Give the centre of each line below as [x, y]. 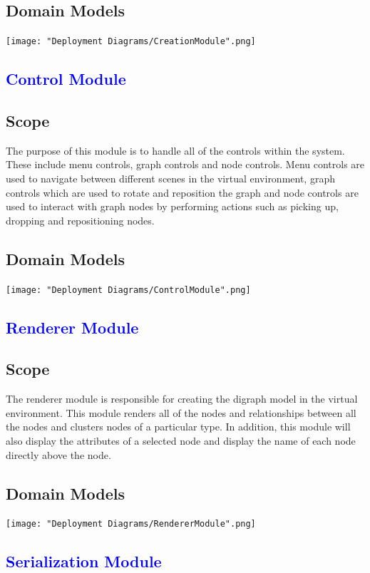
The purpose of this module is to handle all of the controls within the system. [175, 150]
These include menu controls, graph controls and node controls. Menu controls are [185, 164]
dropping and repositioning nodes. [80, 220]
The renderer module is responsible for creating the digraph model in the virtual [182, 399]
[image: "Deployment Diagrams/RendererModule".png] [131, 524]
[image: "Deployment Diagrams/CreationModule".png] [131, 42]
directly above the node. [58, 454]
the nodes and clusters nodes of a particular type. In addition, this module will [178, 427]
